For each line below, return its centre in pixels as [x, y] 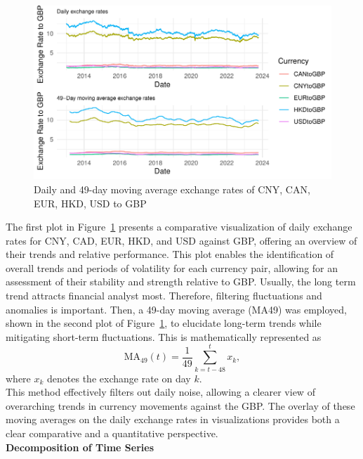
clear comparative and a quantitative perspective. [112, 433]
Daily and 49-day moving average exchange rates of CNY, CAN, [172, 189]
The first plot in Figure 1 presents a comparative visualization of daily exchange [179, 227]
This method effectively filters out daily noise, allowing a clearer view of [160, 392]
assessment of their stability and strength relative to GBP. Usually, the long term [181, 282]
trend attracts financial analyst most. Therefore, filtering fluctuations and [164, 296]
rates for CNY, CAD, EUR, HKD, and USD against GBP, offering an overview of [181, 240]
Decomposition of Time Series [80, 447]
